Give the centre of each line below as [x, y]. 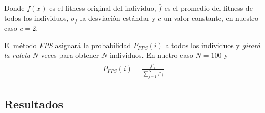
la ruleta [17, 55]
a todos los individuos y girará [213, 45]
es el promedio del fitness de [208, 8]
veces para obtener [70, 55]
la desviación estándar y [118, 18]
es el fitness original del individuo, [103, 8]
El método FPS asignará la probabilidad [68, 45]
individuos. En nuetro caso [151, 55]
